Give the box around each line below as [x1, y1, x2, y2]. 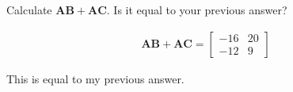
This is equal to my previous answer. [6, 70, 185, 86]
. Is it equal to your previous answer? [106, 2, 287, 17]
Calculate [6, 2, 52, 17]
